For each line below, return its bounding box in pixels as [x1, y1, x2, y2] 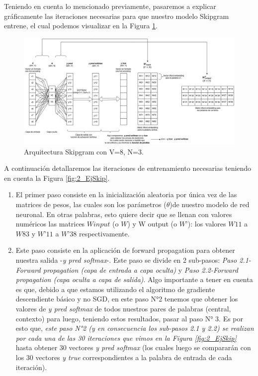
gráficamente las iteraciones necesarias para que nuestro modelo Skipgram [4, 10, 229, 21]
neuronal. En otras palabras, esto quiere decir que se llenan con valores [15, 209, 232, 219]
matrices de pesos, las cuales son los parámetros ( [15, 199, 167, 210]
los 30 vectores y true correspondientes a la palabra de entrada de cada [15, 352, 232, 362]
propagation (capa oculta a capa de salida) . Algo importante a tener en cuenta [15, 274, 253, 285]
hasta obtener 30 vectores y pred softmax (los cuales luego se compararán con [15, 342, 251, 353]
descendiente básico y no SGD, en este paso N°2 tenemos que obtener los [15, 294, 238, 304]
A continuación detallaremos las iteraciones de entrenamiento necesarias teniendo [4, 163, 252, 173]
